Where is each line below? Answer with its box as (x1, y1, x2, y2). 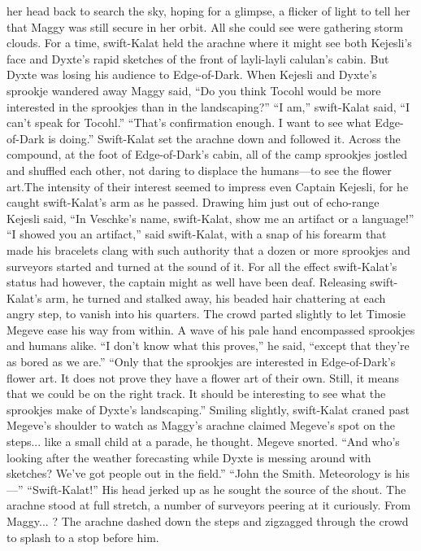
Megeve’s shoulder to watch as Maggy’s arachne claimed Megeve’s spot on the (7, 417, 396, 434)
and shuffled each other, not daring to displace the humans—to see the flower (7, 161, 392, 178)
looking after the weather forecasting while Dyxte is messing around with (7, 448, 371, 466)
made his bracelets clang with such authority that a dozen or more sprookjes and (7, 241, 410, 258)
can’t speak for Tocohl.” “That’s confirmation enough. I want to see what (7, 114, 371, 131)
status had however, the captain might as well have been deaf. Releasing (7, 273, 367, 291)
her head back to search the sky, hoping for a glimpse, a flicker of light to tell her (7, 2, 410, 19)
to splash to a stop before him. (7, 528, 159, 545)
